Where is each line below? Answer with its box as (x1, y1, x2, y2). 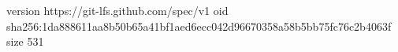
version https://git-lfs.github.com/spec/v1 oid (6, 2, 229, 18)
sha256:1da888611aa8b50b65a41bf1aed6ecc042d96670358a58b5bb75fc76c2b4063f (6, 17, 392, 34)
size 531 (6, 33, 44, 50)
